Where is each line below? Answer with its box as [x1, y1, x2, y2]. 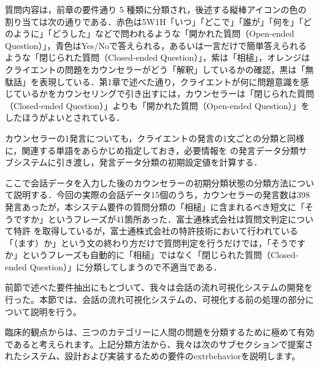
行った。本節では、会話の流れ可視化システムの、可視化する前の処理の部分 [5, 293, 306, 306]
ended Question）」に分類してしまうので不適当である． [5, 260, 222, 273]
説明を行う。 [30, 305, 82, 318]
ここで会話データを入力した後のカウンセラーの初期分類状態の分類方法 [5, 176, 288, 189]
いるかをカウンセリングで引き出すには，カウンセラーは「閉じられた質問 [21, 87, 314, 100]
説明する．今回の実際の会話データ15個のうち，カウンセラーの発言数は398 [13, 188, 310, 201]
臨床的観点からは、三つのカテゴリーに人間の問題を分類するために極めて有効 [5, 326, 314, 338]
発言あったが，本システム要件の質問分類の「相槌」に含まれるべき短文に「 [5, 200, 305, 213]
